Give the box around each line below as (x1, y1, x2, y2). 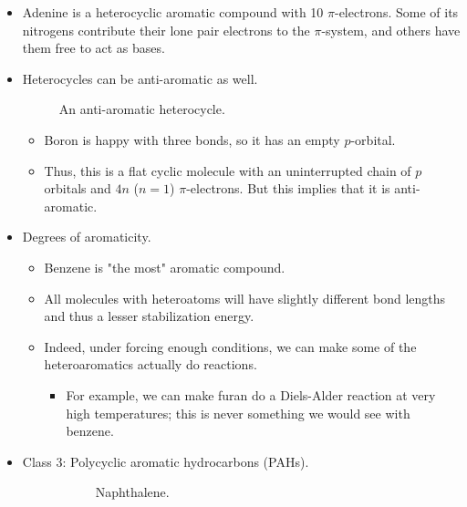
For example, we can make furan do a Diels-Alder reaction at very (66, 385, 436, 404)
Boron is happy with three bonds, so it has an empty (44, 129, 340, 149)
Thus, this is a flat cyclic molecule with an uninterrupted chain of (44, 160, 411, 180)
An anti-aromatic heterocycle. (58, 99, 225, 119)
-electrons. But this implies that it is (186, 179, 390, 198)
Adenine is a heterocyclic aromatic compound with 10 (22, 3, 324, 21)
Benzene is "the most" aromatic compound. (44, 257, 285, 276)
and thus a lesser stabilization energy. (44, 306, 254, 326)
